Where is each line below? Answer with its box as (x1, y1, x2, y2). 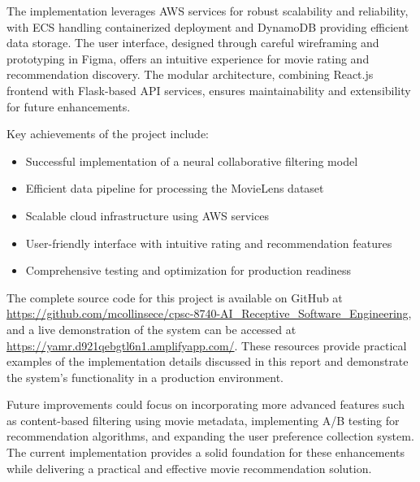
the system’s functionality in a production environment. (6, 368, 284, 385)
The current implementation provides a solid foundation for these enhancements (6, 444, 405, 461)
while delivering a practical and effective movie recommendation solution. (6, 459, 372, 476)
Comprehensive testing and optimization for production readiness (25, 262, 352, 279)
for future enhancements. (6, 98, 131, 115)
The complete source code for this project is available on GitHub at (6, 289, 343, 306)
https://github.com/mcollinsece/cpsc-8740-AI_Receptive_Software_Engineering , (6, 305, 412, 322)
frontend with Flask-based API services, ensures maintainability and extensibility (6, 81, 411, 98)
